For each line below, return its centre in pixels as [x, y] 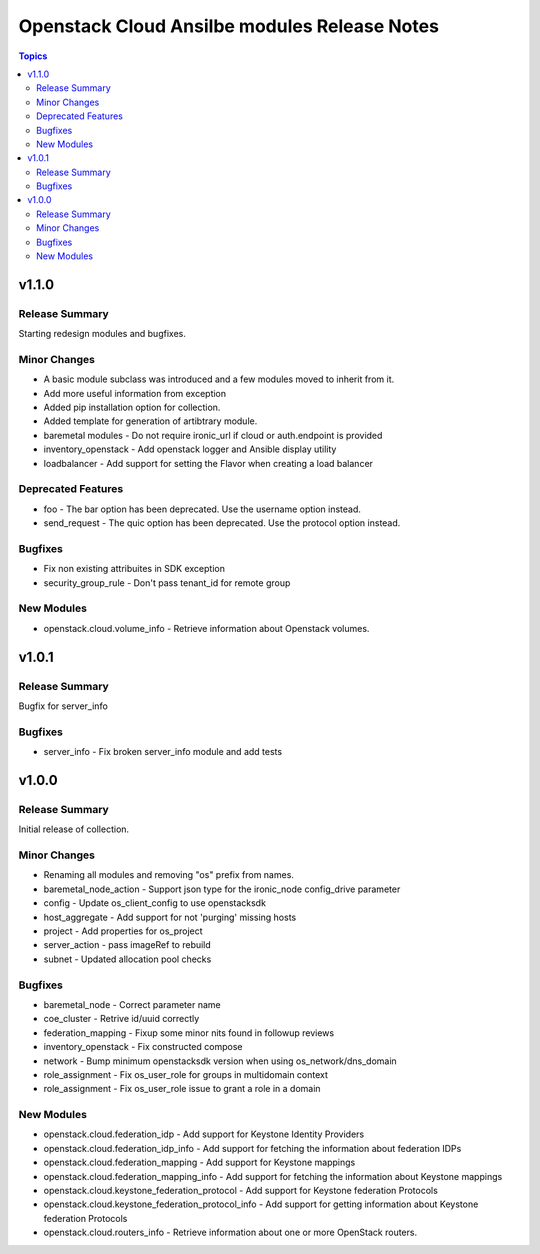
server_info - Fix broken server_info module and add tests [163, 752]
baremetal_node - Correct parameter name [132, 1004]
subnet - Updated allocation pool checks [127, 959]
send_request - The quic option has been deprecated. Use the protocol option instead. [222, 523]
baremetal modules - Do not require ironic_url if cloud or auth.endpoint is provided [213, 435]
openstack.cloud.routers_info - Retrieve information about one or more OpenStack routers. [230, 1232]
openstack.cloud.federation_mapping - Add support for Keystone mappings [199, 1162]
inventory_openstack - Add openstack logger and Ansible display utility [190, 449]
